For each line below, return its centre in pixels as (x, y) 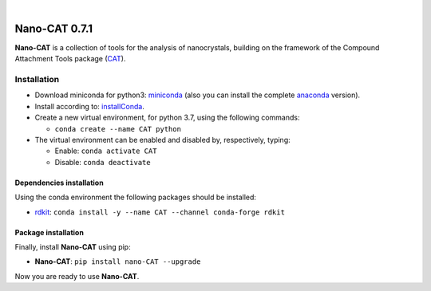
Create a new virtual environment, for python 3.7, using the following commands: (167, 118)
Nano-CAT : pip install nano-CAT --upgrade (118, 262)
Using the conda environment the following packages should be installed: (136, 197)
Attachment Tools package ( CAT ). (70, 59)
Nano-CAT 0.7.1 (54, 28)
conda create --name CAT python (118, 129)
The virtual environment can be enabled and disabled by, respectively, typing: (162, 140)
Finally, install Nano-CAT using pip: (73, 246)
